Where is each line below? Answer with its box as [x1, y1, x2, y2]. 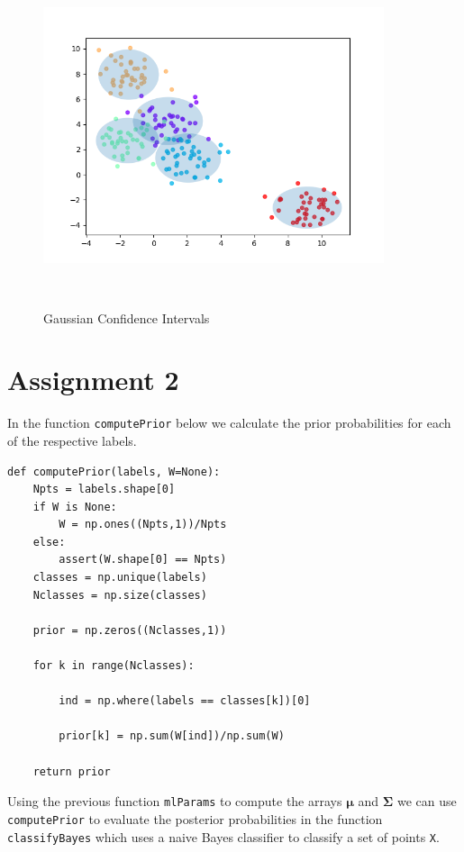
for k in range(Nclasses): [32, 659, 195, 673]
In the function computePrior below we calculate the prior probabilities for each [7, 413, 451, 432]
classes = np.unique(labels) [32, 571, 207, 585]
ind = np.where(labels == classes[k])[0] [59, 694, 311, 708]
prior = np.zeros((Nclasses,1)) [32, 623, 227, 637]
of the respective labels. [7, 431, 137, 449]
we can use [396, 792, 457, 811]
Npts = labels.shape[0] [32, 483, 176, 496]
